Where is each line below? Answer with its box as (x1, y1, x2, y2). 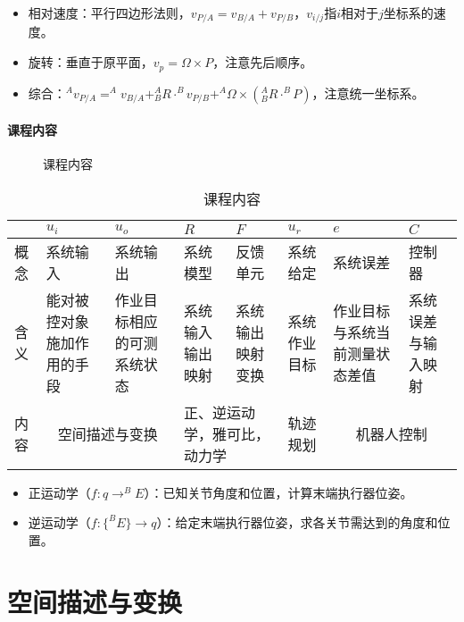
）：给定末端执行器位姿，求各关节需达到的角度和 (156, 513, 438, 532)
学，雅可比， (183, 423, 269, 444)
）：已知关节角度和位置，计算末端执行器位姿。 (144, 483, 413, 501)
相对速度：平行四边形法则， (28, 4, 191, 21)
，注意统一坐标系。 (311, 83, 425, 102)
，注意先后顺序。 (212, 53, 313, 71)
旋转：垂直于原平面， (28, 53, 153, 71)
